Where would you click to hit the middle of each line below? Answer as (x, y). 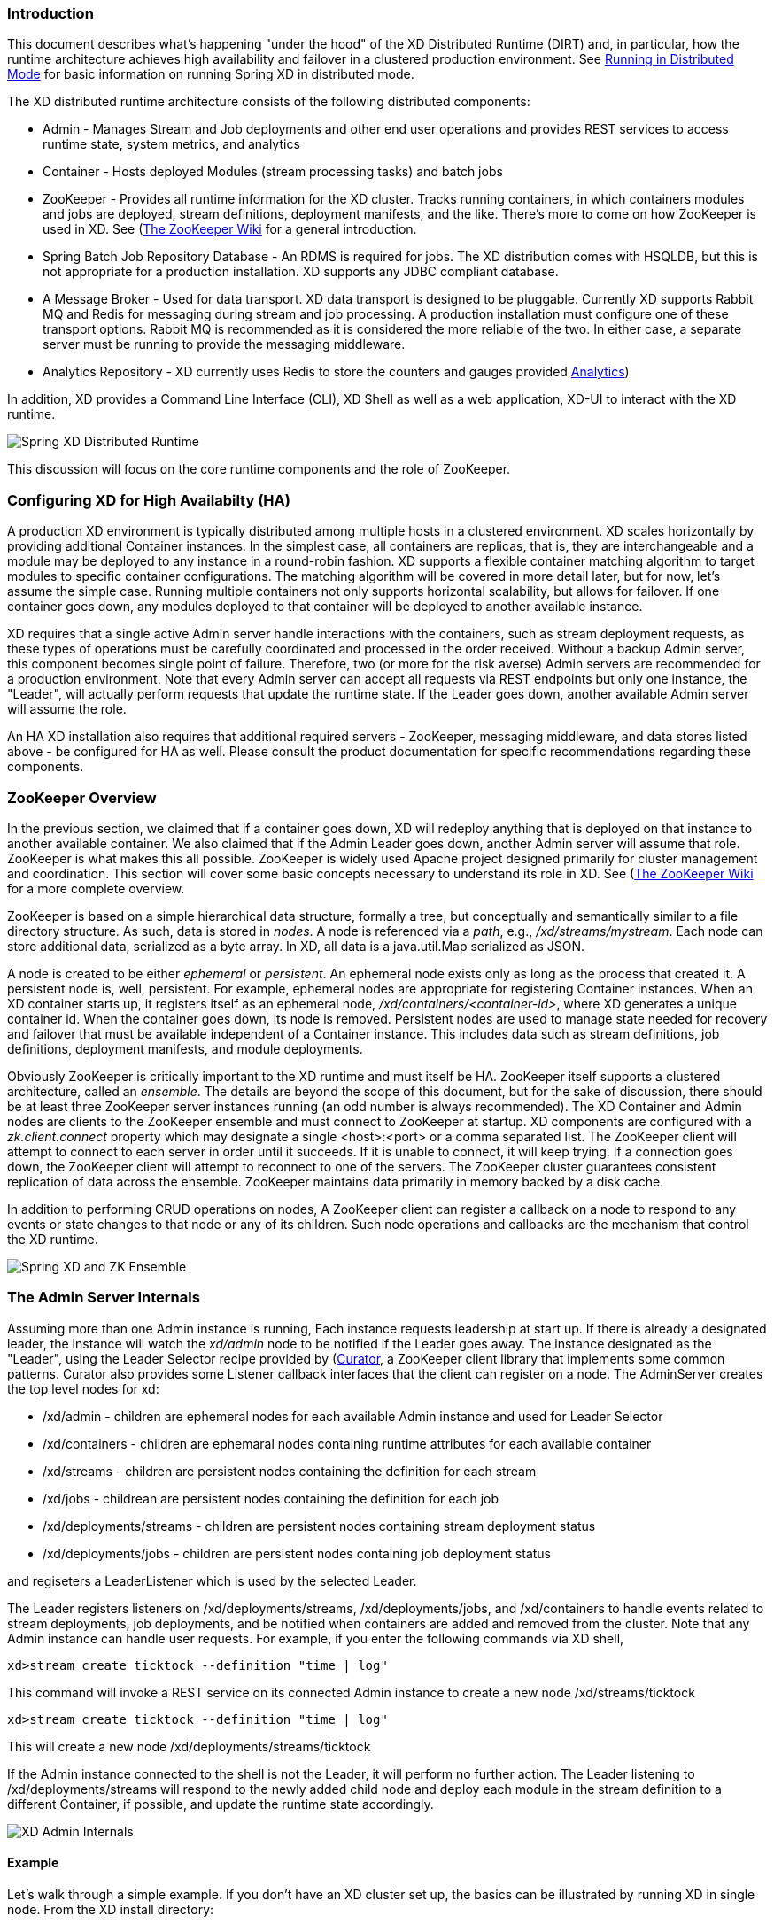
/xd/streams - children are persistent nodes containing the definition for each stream (290, 1471)
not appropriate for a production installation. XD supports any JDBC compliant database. (301, 272)
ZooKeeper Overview (82, 797)
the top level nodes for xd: (83, 1388)
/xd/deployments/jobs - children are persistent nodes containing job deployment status (297, 1553)
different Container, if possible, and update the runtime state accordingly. (221, 1804)
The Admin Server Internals (104, 1298)
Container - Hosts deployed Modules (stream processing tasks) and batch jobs (273, 172)
